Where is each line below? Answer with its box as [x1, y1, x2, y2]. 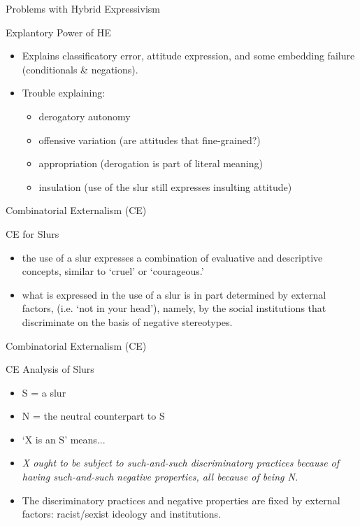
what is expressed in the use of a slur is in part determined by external [22, 287, 326, 301]
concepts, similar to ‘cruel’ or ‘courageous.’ [22, 264, 204, 278]
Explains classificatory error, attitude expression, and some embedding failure [22, 48, 355, 63]
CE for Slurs [6, 226, 59, 241]
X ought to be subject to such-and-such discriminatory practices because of [22, 455, 340, 470]
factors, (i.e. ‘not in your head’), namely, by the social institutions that [22, 301, 326, 315]
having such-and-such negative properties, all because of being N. [22, 469, 298, 484]
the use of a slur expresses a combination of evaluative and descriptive [22, 250, 323, 264]
